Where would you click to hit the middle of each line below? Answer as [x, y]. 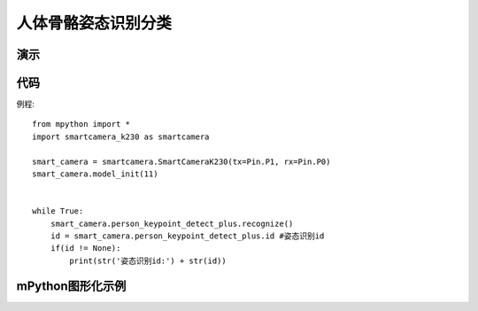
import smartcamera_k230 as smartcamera [121, 136]
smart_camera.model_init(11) [95, 174]
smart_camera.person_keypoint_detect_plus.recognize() [172, 223]
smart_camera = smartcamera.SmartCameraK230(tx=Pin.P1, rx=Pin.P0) [181, 161]
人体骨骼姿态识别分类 [94, 23]
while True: [58, 211]
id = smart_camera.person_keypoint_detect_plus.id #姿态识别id [187, 236]
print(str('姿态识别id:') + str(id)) [148, 260]
